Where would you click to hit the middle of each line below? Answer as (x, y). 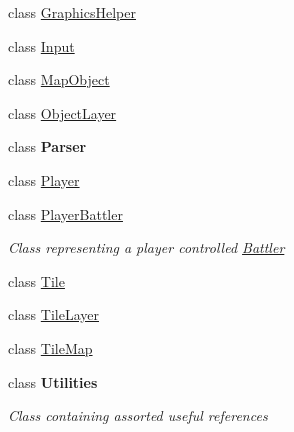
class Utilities (53, 381)
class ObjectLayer (62, 112)
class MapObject (59, 79)
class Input (41, 45)
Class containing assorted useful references (138, 415)
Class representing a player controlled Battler (146, 247)
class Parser (47, 146)
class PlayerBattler (65, 213)
